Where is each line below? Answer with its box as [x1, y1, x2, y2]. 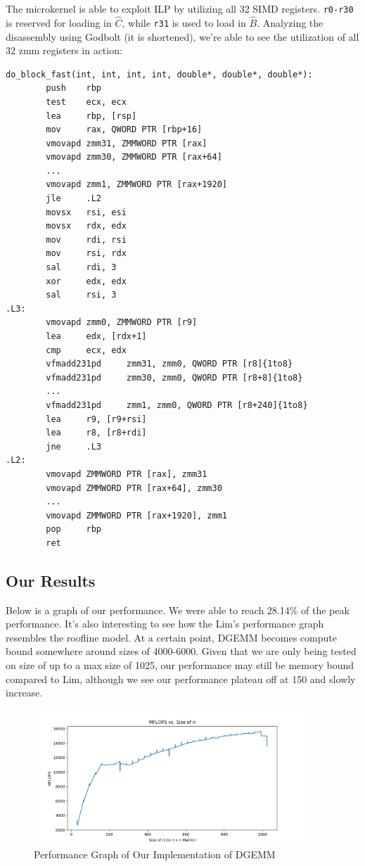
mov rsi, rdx [46, 248, 127, 259]
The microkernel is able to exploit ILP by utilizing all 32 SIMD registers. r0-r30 [6, 1, 354, 15]
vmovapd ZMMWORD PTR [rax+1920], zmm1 [46, 510, 227, 521]
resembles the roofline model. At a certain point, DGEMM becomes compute [6, 630, 337, 644]
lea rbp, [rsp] [46, 110, 137, 121]
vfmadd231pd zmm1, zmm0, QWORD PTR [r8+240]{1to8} [46, 400, 308, 410]
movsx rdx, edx [46, 221, 127, 231]
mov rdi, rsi [46, 234, 127, 245]
